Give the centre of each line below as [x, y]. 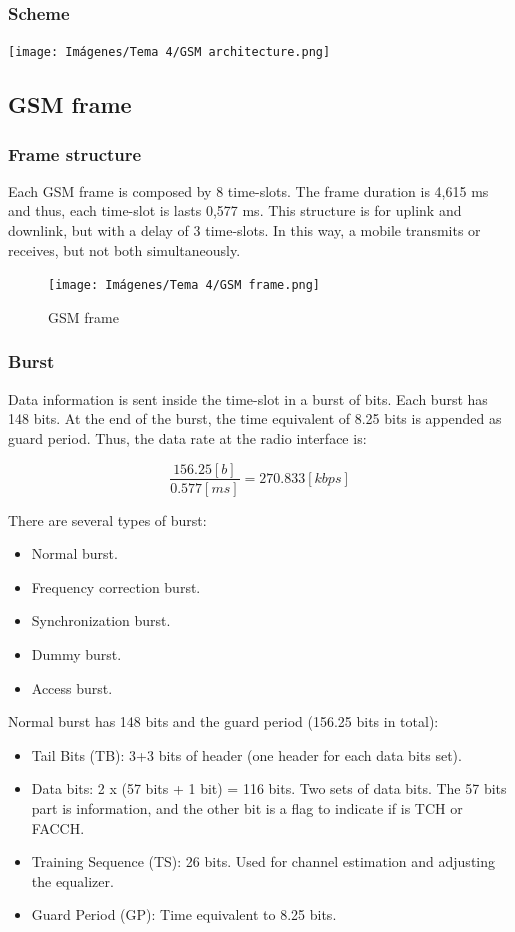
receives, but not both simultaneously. [124, 249]
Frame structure [75, 153]
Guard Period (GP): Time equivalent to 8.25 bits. [184, 914]
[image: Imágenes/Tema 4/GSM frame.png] [184, 285]
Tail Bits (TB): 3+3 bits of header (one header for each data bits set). [246, 754]
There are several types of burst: [107, 519]
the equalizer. [72, 880]
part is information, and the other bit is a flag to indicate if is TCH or [247, 807]
